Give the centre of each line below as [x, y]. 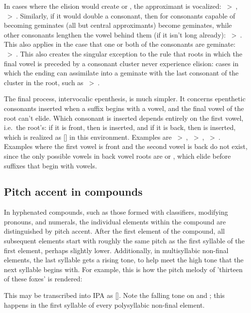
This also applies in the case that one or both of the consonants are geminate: [120, 44]
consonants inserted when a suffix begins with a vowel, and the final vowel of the [124, 108]
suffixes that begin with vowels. [50, 165]
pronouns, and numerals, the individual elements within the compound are [115, 221]
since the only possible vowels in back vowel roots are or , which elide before [117, 156]
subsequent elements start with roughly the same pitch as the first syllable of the [124, 241]
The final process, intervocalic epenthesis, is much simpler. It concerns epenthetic [125, 99]
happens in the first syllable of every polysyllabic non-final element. [104, 304]
